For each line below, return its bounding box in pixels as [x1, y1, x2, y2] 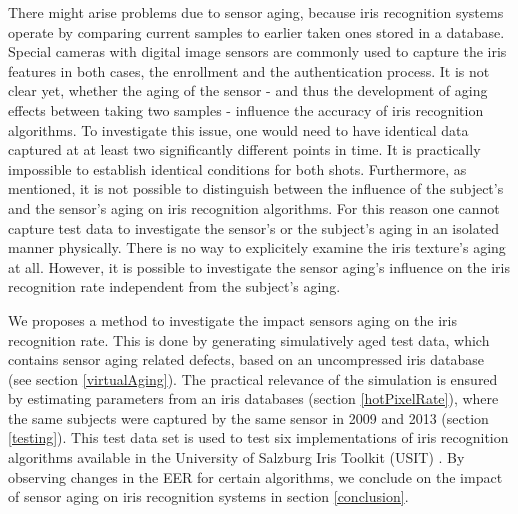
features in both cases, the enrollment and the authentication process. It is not [8, 60, 490, 81]
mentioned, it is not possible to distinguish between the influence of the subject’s [8, 178, 504, 199]
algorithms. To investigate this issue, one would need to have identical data [8, 119, 469, 140]
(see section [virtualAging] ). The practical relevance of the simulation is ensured [8, 368, 498, 389]
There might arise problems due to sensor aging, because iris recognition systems [8, 2, 504, 22]
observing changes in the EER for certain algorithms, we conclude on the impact [8, 466, 503, 487]
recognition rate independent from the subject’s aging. [8, 276, 341, 297]
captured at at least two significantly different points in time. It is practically [8, 139, 481, 160]
